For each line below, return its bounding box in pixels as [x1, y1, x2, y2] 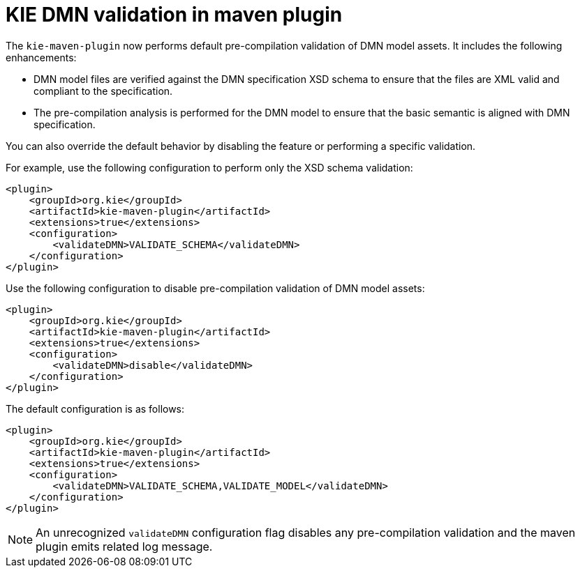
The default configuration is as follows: [6, 402, 185, 415]
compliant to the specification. [34, 84, 173, 97]
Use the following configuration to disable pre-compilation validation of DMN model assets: [6, 282, 425, 294]
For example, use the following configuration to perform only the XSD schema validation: [6, 161, 413, 174]
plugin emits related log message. [36, 539, 213, 553]
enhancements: [6, 51, 77, 63]
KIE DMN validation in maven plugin [6, 3, 343, 26]
